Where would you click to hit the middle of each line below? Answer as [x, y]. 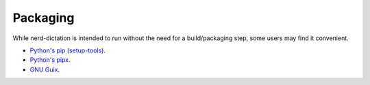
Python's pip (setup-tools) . [68, 50]
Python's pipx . [50, 60]
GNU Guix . [45, 69]
